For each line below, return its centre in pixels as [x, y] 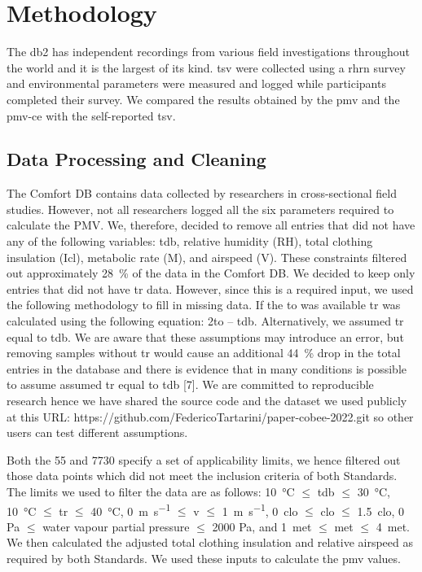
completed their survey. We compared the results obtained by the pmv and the [203, 99]
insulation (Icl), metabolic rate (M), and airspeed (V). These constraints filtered [207, 257]
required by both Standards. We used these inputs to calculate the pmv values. [204, 559]
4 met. [393, 526]
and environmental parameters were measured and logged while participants [196, 83]
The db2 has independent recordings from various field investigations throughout [208, 52]
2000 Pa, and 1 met [262, 526]
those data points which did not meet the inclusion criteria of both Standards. [202, 476]
